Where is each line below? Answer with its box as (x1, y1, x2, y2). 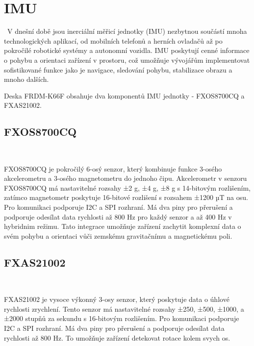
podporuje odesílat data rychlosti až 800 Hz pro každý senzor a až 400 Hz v (4, 211, 232, 222)
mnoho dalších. (4, 74, 49, 84)
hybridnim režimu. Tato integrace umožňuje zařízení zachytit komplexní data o (4, 221, 241, 231)
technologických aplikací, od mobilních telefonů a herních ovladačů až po (4, 35, 223, 46)
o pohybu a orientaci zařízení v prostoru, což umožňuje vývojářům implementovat (4, 54, 250, 65)
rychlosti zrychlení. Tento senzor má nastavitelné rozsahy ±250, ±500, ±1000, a (4, 303, 244, 314)
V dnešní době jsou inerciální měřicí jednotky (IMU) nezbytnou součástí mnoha (7, 26, 247, 36)
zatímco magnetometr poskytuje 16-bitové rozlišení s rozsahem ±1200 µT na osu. (4, 192, 248, 202)
